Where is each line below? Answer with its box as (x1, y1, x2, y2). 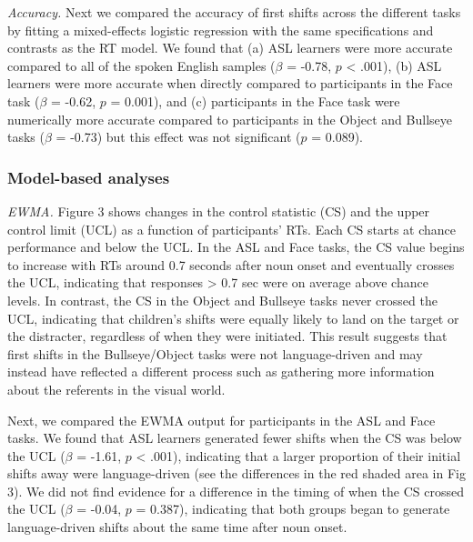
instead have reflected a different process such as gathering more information (7, 362, 435, 381)
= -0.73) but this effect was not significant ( (55, 127, 301, 146)
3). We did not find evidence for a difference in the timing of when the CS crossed (7, 481, 464, 500)
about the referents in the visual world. (7, 379, 226, 398)
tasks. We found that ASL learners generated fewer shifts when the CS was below (7, 428, 462, 447)
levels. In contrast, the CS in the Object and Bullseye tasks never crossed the (7, 290, 438, 309)
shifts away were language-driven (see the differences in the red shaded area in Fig (7, 464, 466, 483)
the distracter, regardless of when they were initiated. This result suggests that (7, 326, 448, 346)
